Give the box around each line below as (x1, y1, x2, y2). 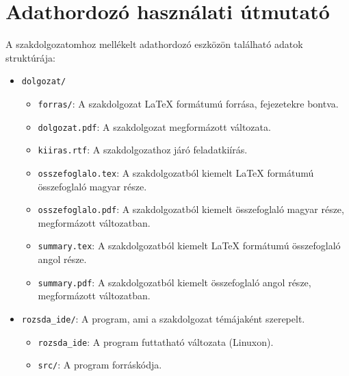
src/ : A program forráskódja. (38, 358, 162, 372)
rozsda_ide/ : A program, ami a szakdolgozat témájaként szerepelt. (21, 311, 305, 325)
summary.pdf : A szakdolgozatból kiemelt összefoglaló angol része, (38, 275, 311, 289)
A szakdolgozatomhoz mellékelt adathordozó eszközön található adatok (5, 37, 303, 51)
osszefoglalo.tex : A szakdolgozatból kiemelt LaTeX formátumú (38, 165, 314, 179)
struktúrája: (5, 50, 55, 64)
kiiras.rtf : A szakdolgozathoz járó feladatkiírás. (38, 142, 248, 157)
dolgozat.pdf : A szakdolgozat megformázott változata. (38, 119, 271, 134)
